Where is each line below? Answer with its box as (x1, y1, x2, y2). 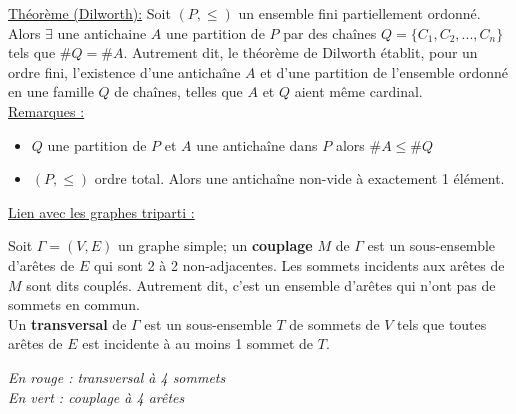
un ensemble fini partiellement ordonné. (238, 3, 481, 23)
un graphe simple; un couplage (117, 235, 313, 256)
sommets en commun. (8, 294, 140, 315)
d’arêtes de (8, 254, 75, 275)
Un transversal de (8, 313, 127, 334)
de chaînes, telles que (114, 81, 243, 102)
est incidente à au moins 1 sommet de (82, 333, 314, 354)
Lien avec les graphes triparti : (8, 201, 195, 222)
